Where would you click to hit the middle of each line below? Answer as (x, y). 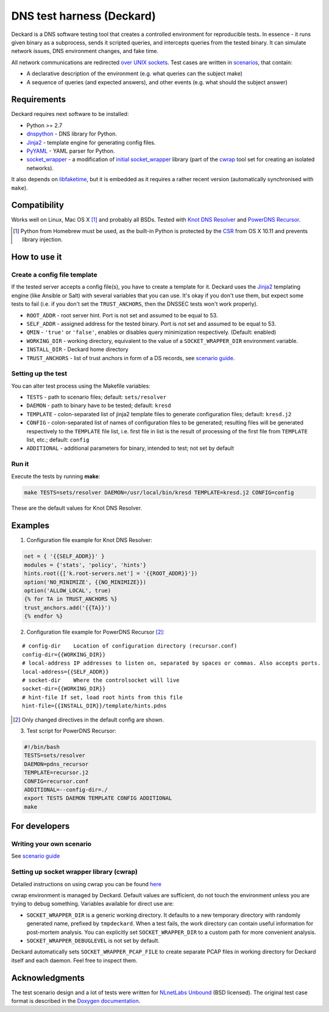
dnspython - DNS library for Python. (72, 134)
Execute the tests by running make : (56, 476)
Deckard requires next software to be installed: (70, 114)
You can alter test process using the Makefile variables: (81, 386)
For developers (41, 826)
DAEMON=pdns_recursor (56, 764)
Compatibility (37, 205)
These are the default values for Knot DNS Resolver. (77, 508)
